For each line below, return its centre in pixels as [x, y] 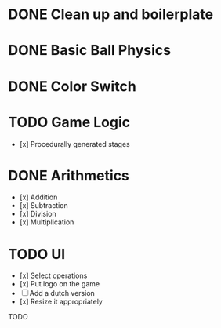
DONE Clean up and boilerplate [111, 15]
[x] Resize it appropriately [61, 302]
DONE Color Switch [72, 86]
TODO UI [37, 254]
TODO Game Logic [69, 122]
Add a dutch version [62, 293]
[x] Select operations [53, 275]
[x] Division [38, 214]
